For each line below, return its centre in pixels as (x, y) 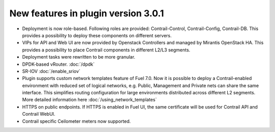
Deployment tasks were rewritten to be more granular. (79, 57)
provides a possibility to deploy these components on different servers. (97, 35)
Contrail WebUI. (39, 114)
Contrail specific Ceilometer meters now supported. (76, 121)
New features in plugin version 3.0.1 (87, 13)
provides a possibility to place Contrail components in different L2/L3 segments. (106, 50)
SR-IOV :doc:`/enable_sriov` (51, 71)
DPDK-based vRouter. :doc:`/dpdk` (59, 64)
